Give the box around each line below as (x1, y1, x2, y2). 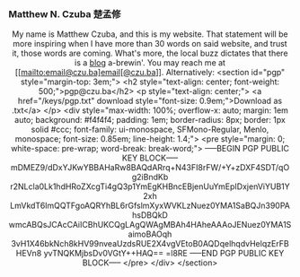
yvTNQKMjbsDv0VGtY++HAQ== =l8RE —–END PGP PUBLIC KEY (43, 248, 285, 259)
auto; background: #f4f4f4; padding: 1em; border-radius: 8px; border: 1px (13, 115, 287, 126)
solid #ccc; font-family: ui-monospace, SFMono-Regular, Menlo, (31, 124, 269, 135)
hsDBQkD (132, 210, 168, 221)
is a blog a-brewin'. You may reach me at (74, 57, 226, 68)
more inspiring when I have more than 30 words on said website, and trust (12, 39, 288, 49)
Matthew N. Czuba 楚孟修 (8, 7, 121, 20)
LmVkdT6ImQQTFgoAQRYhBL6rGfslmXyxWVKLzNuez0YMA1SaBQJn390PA (9, 200, 291, 212)
